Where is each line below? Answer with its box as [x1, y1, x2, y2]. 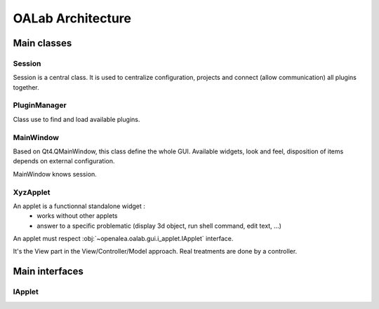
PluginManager [13, 100, 67, 110]
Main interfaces [13, 266, 84, 277]
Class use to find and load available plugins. [13, 115, 140, 123]
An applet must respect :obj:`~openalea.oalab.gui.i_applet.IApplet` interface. [13, 235, 234, 243]
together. [13, 83, 40, 91]
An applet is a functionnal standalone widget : [13, 202, 145, 210]
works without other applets [36, 212, 119, 220]
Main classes [13, 37, 72, 49]
